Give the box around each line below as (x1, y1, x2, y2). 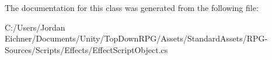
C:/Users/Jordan (5, 21, 65, 33)
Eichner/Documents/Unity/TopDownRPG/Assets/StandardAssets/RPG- (5, 32, 268, 44)
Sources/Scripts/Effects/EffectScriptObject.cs (5, 43, 168, 55)
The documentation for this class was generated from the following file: (5, 2, 259, 13)
